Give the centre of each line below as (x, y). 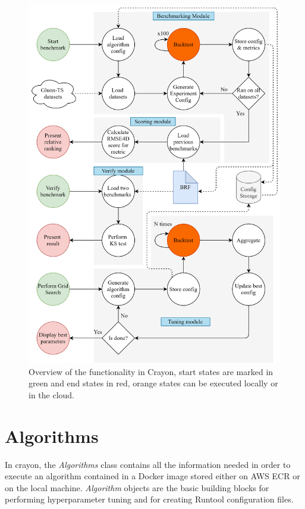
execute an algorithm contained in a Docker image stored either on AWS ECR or (152, 476)
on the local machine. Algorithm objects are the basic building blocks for (137, 487)
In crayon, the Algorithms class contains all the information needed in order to (148, 464)
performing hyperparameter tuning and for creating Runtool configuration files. (149, 499)
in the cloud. (52, 394)
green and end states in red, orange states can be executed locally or (153, 383)
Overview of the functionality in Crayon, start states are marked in (151, 371)
